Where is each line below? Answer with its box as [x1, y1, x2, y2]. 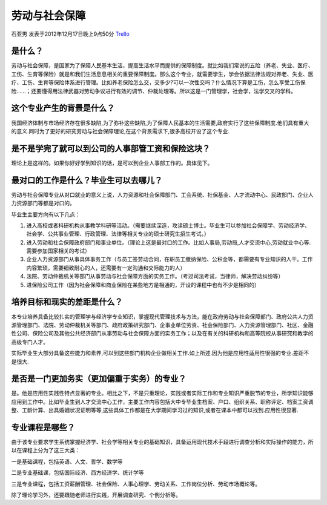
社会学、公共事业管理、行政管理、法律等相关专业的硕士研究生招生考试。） [26, 230, 210, 237]
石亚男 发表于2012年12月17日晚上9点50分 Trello [11, 30, 130, 38]
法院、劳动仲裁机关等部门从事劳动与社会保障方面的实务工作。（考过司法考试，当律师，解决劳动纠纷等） [26, 272, 284, 280]
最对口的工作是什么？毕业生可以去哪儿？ [11, 175, 163, 185]
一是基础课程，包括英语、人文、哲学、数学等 [11, 458, 123, 465]
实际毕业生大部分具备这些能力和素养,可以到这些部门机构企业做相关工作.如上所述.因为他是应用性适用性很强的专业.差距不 [11, 349, 309, 357]
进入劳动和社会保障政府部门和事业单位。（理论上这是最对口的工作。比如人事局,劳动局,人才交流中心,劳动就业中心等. [26, 239, 311, 246]
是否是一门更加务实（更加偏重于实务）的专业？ [11, 374, 187, 384]
